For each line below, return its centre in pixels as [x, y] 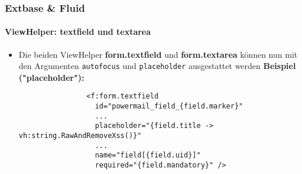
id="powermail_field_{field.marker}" [169, 106]
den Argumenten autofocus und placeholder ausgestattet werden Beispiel [157, 66]
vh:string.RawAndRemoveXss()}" [80, 136]
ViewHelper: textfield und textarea [78, 32]
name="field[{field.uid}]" [148, 155]
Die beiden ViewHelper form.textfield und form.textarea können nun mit [158, 54]
